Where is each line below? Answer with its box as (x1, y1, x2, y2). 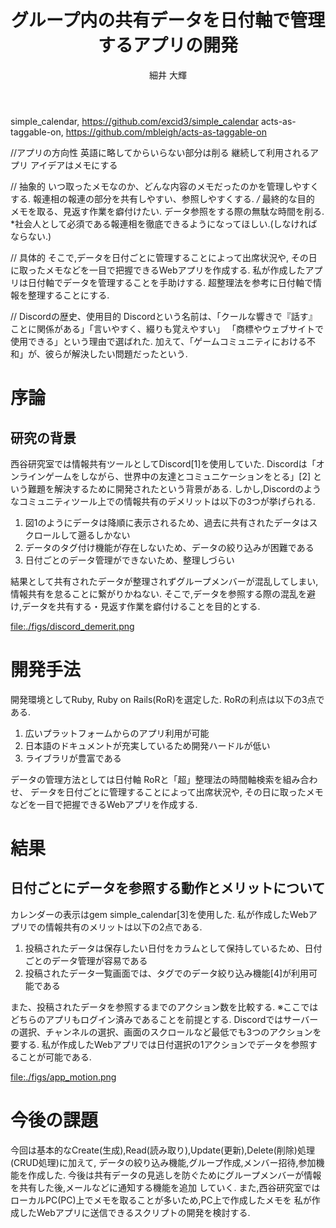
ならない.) (10, 230, 52, 242)
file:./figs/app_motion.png (10, 1071, 117, 1083)
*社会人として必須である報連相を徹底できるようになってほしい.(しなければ (10, 217, 318, 230)
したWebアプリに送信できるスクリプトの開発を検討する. (18, 1206, 251, 1218)
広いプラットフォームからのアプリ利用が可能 (24, 727, 210, 739)
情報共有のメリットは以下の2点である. (44, 921, 203, 933)
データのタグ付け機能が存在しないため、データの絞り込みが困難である (24, 541, 315, 553)
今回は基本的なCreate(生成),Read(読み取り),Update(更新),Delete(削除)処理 (10, 1144, 315, 1156)
